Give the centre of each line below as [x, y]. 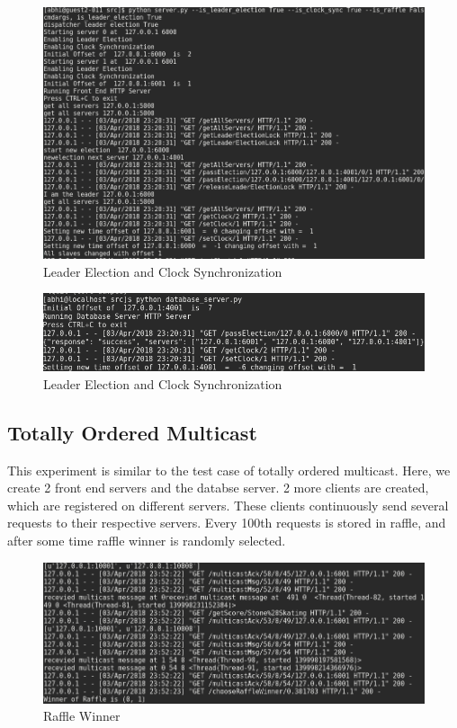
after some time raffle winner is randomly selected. [147, 541]
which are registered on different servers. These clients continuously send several [228, 505]
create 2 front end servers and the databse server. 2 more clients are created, [218, 488]
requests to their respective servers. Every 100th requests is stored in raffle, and [227, 523]
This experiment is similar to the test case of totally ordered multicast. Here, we [229, 470]
